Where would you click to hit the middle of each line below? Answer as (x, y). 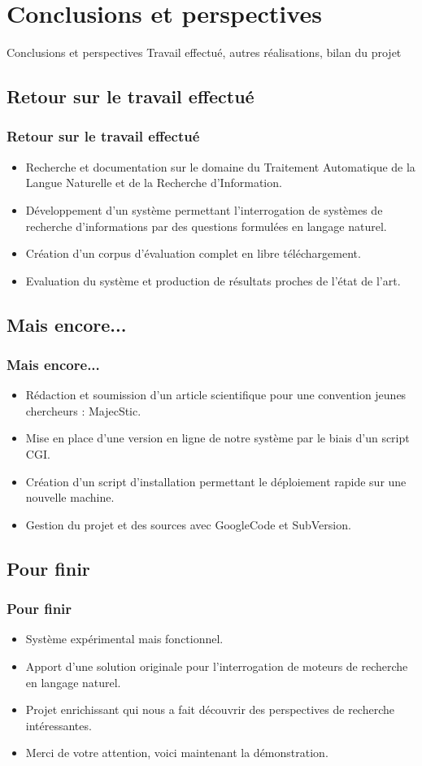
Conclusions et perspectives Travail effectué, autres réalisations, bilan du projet (204, 52)
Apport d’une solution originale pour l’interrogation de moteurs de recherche (217, 666)
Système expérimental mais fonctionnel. (124, 639)
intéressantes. (59, 725)
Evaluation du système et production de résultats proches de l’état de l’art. (213, 280)
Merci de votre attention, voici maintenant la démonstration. (177, 753)
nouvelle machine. (70, 497)
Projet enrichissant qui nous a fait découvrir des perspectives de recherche (210, 709)
